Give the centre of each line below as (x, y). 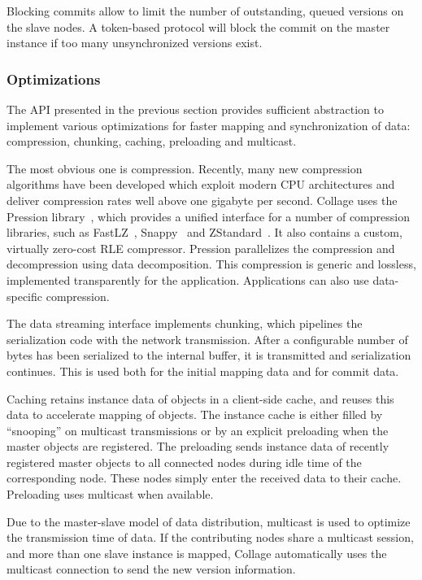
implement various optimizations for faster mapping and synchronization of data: (209, 125)
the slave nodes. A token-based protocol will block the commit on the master (198, 26)
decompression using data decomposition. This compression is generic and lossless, (211, 264)
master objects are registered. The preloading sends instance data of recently (198, 446)
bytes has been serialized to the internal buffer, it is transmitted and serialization (209, 355)
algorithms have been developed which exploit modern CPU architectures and (201, 184)
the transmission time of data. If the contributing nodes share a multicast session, (210, 537)
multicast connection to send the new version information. (151, 569)
